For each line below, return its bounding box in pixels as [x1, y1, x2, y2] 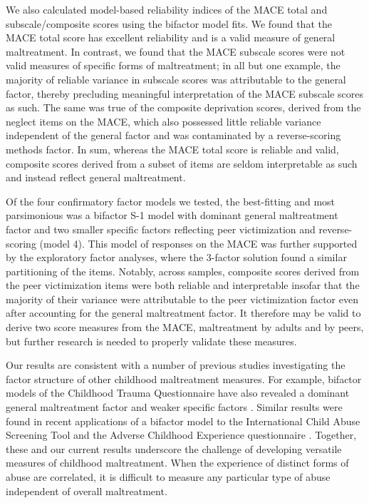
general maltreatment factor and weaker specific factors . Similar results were [6, 400, 343, 415]
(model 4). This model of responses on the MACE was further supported [39, 235, 358, 250]
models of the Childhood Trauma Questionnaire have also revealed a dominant [6, 385, 350, 400]
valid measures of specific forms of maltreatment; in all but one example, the [6, 58, 341, 73]
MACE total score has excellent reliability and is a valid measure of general [6, 30, 336, 45]
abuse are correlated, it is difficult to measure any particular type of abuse [6, 469, 331, 484]
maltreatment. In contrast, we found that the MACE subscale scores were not [6, 44, 345, 59]
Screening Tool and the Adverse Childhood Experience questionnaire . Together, [6, 427, 357, 442]
